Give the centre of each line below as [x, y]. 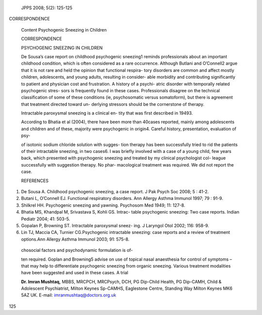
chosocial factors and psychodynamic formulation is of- [77, 250]
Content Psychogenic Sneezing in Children [64, 30]
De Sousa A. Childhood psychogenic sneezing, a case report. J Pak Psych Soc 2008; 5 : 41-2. [115, 191]
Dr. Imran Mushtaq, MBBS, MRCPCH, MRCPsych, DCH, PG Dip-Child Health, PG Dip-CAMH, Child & [121, 282]
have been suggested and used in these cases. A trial [75, 273]
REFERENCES [35, 181]
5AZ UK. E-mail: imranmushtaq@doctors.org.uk [69, 295]
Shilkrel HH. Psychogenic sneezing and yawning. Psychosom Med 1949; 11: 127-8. [103, 205]
